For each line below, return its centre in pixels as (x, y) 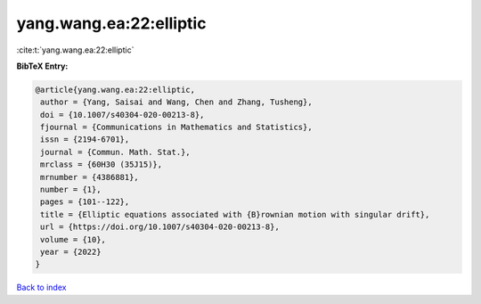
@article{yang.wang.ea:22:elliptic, (115, 90)
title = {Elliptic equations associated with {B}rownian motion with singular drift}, (235, 214)
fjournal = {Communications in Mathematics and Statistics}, (176, 127)
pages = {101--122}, (85, 202)
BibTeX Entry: (42, 66)
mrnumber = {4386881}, (90, 177)
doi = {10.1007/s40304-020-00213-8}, (122, 115)
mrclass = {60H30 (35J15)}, (102, 164)
